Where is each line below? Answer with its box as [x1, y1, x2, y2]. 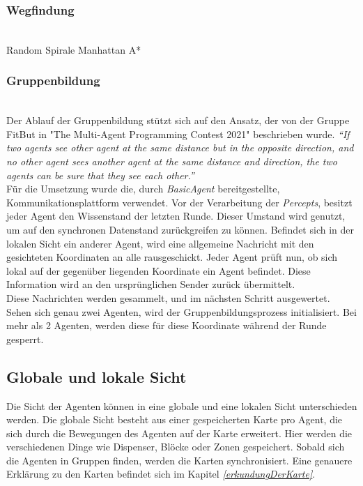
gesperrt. [6, 331, 44, 346]
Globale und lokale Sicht [6, 365, 187, 387]
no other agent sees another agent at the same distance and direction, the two [6, 154, 337, 168]
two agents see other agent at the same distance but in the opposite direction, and [6, 140, 354, 155]
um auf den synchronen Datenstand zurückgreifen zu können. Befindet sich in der [6, 222, 354, 236]
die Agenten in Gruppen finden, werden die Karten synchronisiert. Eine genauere [6, 453, 353, 467]
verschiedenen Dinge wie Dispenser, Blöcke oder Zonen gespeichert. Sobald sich [6, 439, 345, 454]
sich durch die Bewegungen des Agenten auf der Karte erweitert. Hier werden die [6, 425, 353, 440]
